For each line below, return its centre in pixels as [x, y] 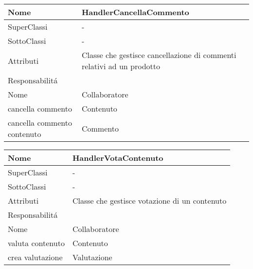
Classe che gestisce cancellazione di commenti [159, 55]
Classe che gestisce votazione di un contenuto [149, 201]
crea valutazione [35, 257]
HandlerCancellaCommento [135, 12]
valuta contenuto [36, 243]
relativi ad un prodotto [121, 66]
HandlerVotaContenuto [118, 158]
